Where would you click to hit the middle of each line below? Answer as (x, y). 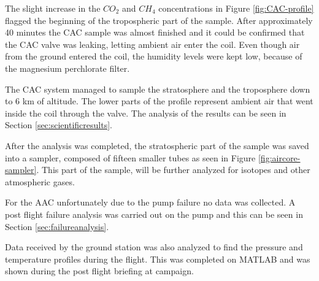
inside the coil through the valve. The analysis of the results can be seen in (146, 113)
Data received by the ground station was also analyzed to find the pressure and (154, 247)
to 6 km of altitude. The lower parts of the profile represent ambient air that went (159, 101)
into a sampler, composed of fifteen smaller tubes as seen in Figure (130, 157)
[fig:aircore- (279, 157)
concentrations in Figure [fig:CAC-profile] (236, 8)
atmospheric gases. (40, 181)
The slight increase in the (53, 8)
